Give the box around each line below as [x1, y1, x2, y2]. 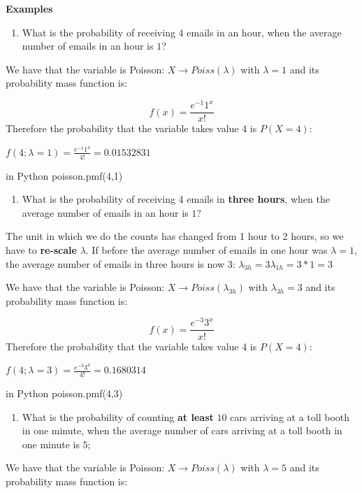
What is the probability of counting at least [22, 409, 214, 424]
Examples [6, 1, 53, 15]
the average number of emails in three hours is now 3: [6, 256, 236, 271]
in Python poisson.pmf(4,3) [6, 386, 123, 400]
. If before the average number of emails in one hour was [85, 242, 328, 257]
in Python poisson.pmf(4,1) [6, 168, 123, 183]
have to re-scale [6, 242, 77, 257]
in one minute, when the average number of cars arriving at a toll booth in [22, 423, 342, 438]
